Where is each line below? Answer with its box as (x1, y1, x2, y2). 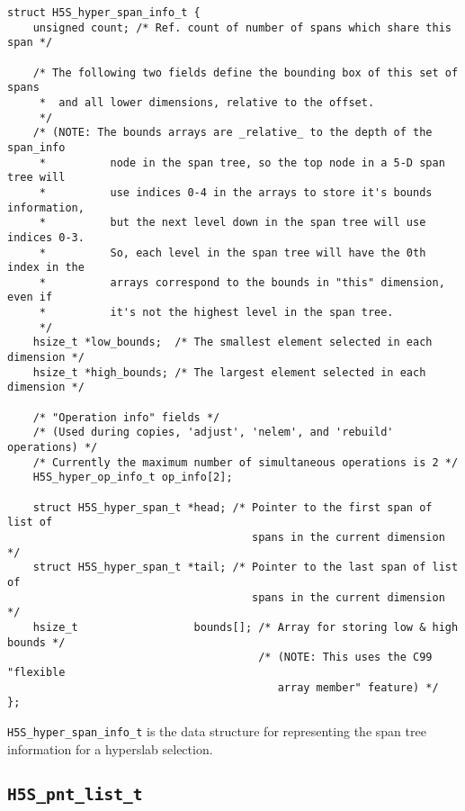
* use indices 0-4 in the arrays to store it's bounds (39, 185, 433, 199)
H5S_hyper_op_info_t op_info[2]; (32, 471, 233, 484)
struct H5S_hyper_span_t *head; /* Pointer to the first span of (32, 500, 433, 514)
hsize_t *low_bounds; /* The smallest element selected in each (32, 336, 433, 349)
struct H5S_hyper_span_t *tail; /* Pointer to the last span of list (32, 561, 459, 574)
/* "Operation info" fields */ (32, 410, 220, 424)
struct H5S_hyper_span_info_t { (7, 6, 201, 19)
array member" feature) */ (277, 680, 439, 694)
